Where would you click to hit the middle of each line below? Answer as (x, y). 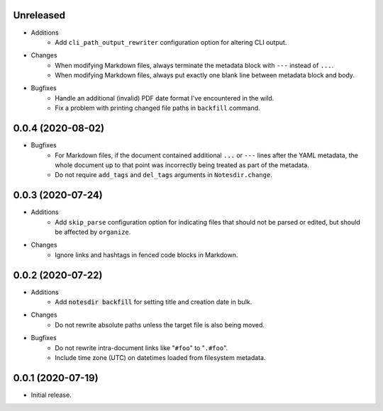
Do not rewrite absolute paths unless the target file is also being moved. (160, 325)
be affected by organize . (93, 232)
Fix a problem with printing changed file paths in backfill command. (157, 108)
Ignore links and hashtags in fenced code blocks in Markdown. (146, 254)
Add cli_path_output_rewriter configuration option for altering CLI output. (171, 42)
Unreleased (39, 15)
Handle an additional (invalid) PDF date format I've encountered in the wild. (165, 98)
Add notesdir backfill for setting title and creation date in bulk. (154, 302)
